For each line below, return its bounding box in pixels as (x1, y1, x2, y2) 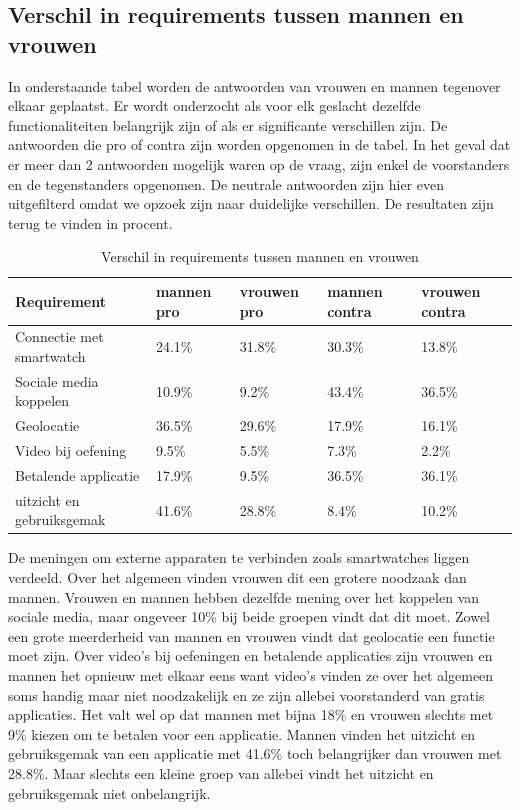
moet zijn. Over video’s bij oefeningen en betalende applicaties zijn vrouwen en (8, 645, 493, 666)
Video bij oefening (15, 440, 127, 461)
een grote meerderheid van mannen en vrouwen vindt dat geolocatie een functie (8, 625, 495, 646)
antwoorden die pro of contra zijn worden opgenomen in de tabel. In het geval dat (8, 134, 511, 155)
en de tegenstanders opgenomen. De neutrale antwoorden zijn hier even (8, 173, 445, 194)
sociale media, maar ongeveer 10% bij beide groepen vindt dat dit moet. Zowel (8, 606, 491, 627)
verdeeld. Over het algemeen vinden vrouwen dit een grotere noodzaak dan (8, 567, 467, 588)
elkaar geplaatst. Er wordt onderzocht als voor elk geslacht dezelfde (8, 95, 421, 116)
